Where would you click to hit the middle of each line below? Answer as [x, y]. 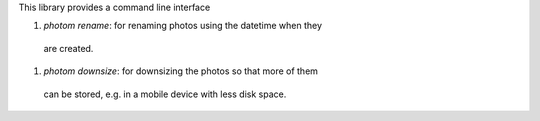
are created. [68, 48]
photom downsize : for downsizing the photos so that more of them [181, 71]
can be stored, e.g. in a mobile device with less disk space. [165, 94]
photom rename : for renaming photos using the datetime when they [183, 26]
